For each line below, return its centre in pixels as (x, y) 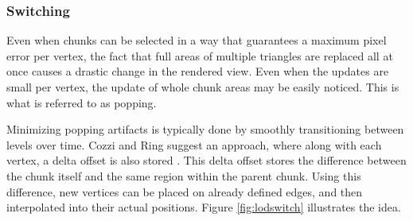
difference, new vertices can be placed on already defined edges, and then (185, 191)
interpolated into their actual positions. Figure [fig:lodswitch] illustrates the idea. (204, 207)
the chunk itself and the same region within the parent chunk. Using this (184, 175)
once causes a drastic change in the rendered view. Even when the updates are (198, 71)
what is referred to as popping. (82, 102)
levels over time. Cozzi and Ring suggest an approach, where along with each (194, 144)
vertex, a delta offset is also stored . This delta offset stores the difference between (206, 160)
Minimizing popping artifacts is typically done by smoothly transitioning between (205, 129)
